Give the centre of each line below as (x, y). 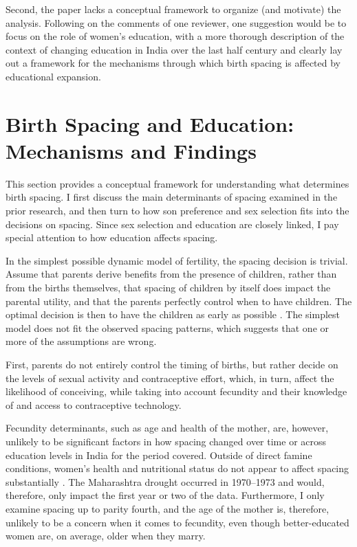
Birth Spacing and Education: (150, 123)
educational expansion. (53, 76)
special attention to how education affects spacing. (112, 237)
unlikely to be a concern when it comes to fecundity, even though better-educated (177, 522)
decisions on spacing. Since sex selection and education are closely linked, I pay (172, 224)
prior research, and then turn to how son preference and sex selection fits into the (177, 211)
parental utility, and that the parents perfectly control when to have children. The (179, 301)
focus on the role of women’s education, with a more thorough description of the (175, 36)
